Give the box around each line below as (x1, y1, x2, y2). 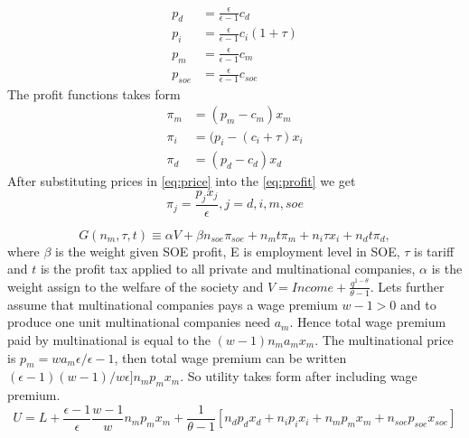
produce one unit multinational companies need (7, 312, 271, 331)
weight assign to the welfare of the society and (7, 276, 264, 295)
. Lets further (370, 276, 445, 295)
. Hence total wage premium (289, 312, 446, 331)
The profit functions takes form (7, 84, 181, 103)
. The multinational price (314, 330, 454, 349)
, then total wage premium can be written (114, 348, 347, 367)
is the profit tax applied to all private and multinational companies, (40, 259, 416, 278)
